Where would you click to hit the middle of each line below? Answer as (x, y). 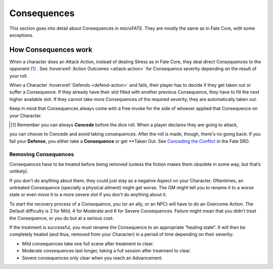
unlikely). (19, 171)
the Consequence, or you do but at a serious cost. (61, 218)
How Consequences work (51, 50)
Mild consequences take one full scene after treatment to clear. (88, 244)
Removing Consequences (42, 154)
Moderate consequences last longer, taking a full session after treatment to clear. (107, 251)
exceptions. (21, 35)
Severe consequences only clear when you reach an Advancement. (92, 258)
